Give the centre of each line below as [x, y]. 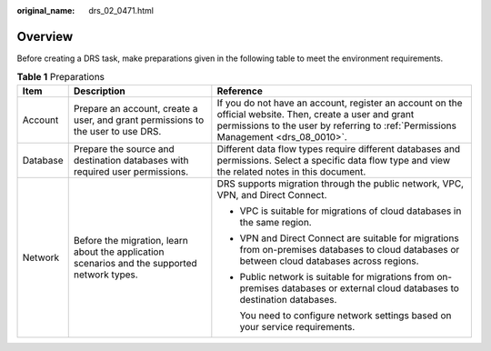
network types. [105, 275]
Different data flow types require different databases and [339, 148]
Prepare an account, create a [135, 108]
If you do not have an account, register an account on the [340, 103]
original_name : [46, 10]
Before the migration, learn [130, 240]
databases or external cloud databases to [370, 288]
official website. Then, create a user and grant [316, 114]
